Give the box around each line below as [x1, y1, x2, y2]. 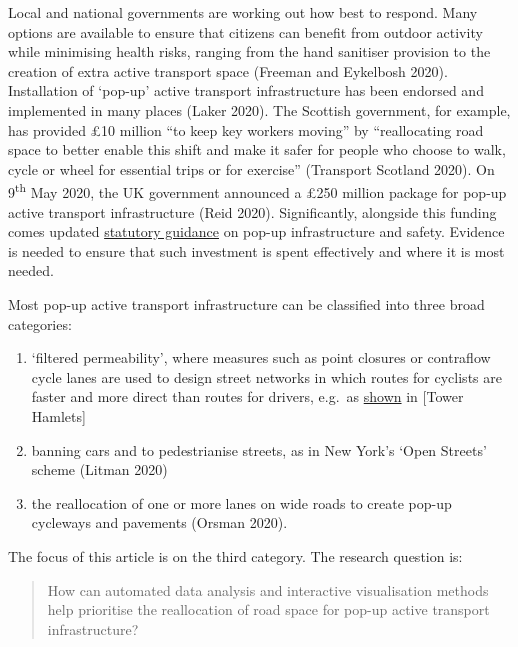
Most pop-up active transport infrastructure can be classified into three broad [8, 293, 485, 314]
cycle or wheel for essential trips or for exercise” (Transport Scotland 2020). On [8, 158, 495, 179]
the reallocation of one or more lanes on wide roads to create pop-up [31, 492, 452, 513]
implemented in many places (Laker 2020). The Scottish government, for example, [8, 99, 511, 120]
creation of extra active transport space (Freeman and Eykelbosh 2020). [8, 60, 448, 81]
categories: [8, 313, 72, 334]
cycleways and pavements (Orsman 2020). [31, 512, 288, 533]
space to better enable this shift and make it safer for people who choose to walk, [8, 139, 506, 160]
